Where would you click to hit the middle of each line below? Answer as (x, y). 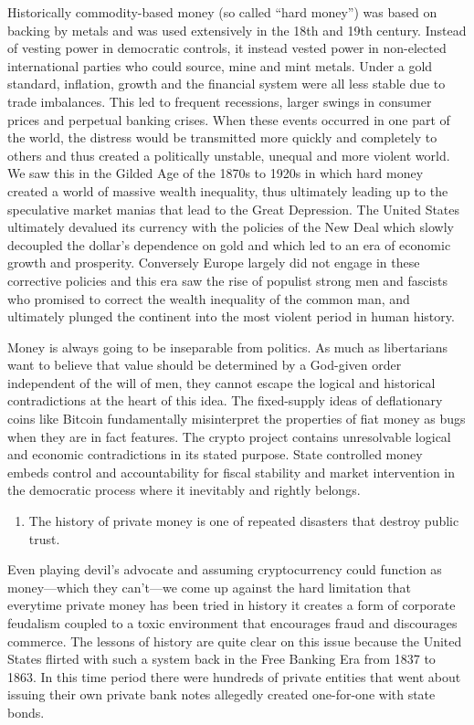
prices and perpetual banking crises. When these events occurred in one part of (229, 119)
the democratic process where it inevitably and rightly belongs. (184, 490)
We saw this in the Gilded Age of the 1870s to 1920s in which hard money (216, 173)
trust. (44, 538)
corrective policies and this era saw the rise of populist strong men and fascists (227, 280)
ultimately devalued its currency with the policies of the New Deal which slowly (231, 227)
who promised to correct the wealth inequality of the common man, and (209, 298)
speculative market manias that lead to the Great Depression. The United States (234, 209)
